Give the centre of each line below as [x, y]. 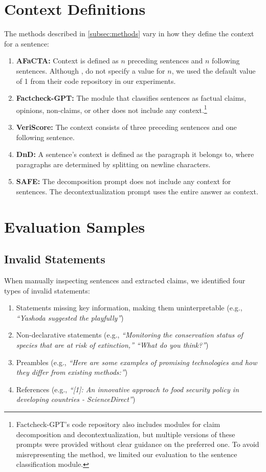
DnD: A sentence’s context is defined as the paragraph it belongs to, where [135, 154]
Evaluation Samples [75, 226]
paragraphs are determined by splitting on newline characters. [113, 164]
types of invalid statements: [47, 290]
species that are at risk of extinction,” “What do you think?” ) [112, 345]
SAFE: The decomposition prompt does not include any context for [124, 181]
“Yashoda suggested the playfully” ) [70, 317]
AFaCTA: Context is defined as [67, 61]
